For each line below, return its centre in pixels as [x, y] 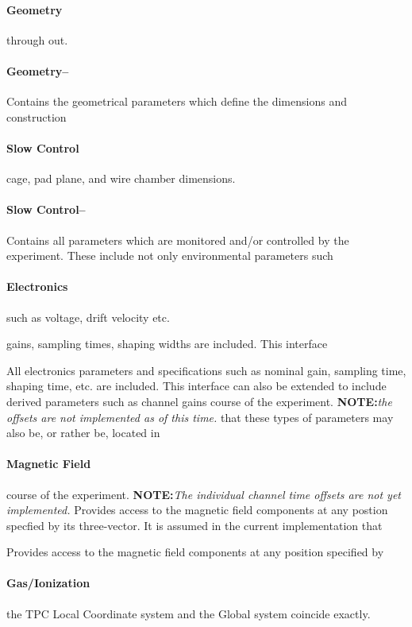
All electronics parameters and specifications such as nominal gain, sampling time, [206, 370]
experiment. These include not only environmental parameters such [170, 255]
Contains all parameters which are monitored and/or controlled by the [178, 240]
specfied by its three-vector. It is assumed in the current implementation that [194, 525]
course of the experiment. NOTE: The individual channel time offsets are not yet [204, 494]
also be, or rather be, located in [83, 433]
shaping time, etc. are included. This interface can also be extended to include [196, 386]
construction [37, 116]
